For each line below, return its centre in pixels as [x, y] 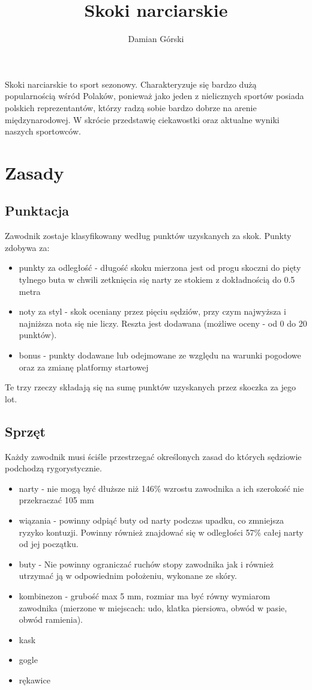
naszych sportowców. [43, 131]
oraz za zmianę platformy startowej [84, 367]
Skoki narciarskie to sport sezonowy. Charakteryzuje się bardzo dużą [131, 84]
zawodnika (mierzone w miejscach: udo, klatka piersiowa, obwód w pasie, [153, 607]
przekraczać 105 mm [56, 500]
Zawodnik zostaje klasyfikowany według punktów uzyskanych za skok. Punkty [148, 236]
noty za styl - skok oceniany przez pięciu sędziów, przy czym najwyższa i [152, 311]
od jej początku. [49, 544]
